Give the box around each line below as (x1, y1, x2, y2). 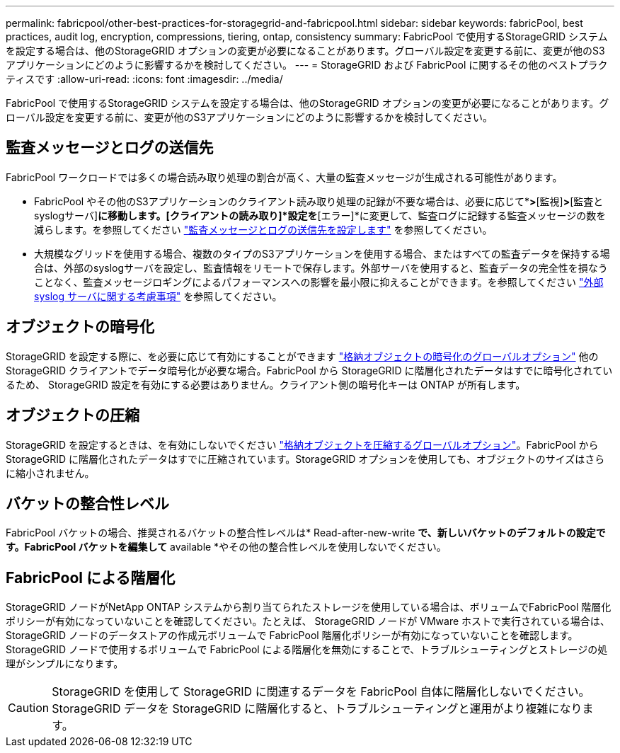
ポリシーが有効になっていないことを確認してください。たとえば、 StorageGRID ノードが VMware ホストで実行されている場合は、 (6, 615, 610, 628)
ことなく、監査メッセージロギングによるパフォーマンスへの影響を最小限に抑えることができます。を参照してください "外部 (34, 275, 604, 288)
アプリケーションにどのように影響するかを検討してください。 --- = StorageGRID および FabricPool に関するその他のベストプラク (6, 59, 608, 71)
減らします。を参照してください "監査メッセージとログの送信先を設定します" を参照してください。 (34, 223, 493, 236)
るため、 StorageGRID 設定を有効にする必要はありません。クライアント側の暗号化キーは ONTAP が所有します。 (6, 378, 526, 391)
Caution (8, 701, 50, 715)
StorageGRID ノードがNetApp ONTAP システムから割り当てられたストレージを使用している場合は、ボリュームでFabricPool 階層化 (6, 601, 612, 614)
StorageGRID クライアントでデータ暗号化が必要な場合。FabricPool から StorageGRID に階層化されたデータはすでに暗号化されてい (6, 364, 613, 376)
